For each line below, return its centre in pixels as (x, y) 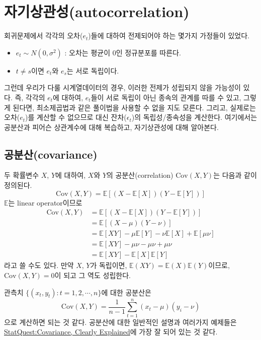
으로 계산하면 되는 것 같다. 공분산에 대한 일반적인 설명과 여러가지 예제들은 (120, 322)
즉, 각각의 (30, 97)
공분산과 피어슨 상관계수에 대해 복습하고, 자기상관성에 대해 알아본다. (111, 127)
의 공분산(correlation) (140, 175)
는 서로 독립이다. (93, 70)
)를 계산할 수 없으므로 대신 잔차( (76, 117)
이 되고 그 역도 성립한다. (93, 275)
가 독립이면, (109, 265)
